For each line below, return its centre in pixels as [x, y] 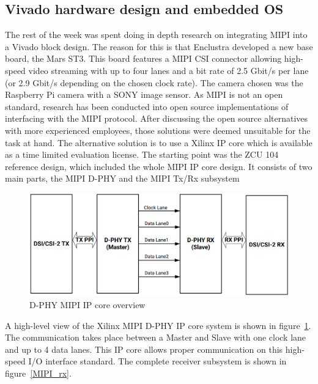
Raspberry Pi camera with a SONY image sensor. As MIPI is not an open [144, 94]
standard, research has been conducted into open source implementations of [147, 106]
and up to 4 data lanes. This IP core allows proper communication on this [144, 349]
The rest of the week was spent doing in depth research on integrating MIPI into [156, 35]
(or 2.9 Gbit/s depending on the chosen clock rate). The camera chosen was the [154, 82]
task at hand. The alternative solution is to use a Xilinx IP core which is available [159, 142]
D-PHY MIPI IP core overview [87, 305]
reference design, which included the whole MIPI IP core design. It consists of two [159, 166]
